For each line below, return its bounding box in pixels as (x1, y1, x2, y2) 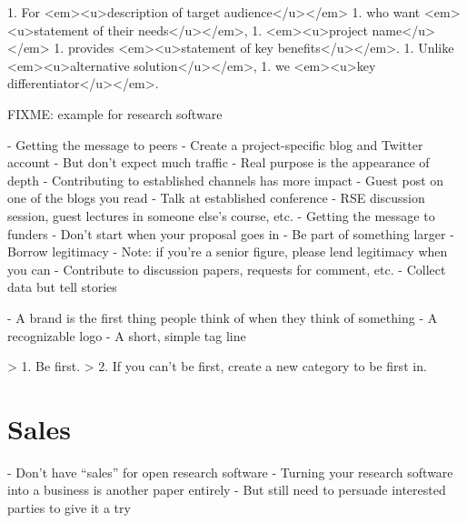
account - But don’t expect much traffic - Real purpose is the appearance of (7, 153, 430, 172)
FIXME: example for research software (7, 104, 223, 123)
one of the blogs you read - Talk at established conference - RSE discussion (7, 188, 425, 207)
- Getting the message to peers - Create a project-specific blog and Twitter (7, 135, 423, 154)
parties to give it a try (7, 498, 131, 517)
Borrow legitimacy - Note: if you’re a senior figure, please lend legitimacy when (7, 242, 448, 261)
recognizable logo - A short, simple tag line (7, 326, 246, 345)
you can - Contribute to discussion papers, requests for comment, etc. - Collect (7, 259, 446, 278)
